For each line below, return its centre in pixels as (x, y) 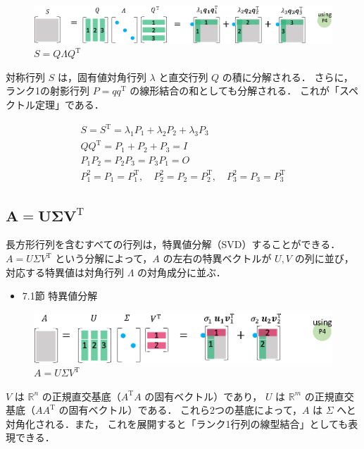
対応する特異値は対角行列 (65, 272)
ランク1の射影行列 (48, 91)
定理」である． (69, 104)
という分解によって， (104, 258)
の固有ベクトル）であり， (203, 396)
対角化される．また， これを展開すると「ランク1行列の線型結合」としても (177, 423)
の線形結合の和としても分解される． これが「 (234, 91)
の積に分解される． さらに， (288, 76)
